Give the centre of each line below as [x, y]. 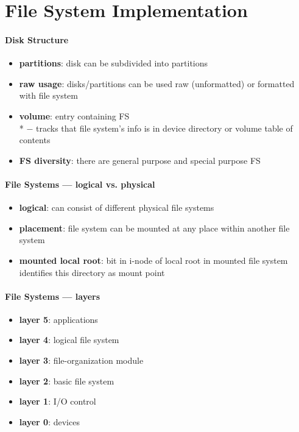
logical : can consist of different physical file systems [117, 207]
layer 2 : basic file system [67, 381]
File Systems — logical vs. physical [80, 184]
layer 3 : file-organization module [81, 360]
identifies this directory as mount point [92, 272]
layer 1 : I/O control [58, 401]
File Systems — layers [53, 296]
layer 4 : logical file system [69, 340]
